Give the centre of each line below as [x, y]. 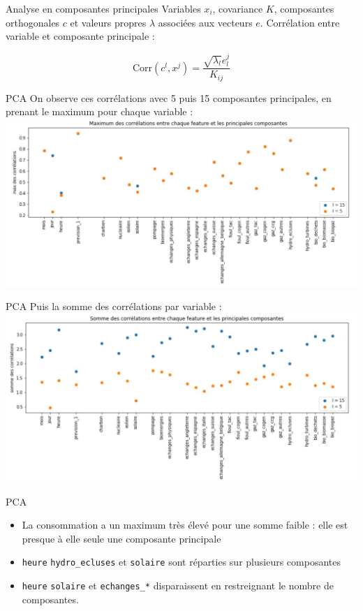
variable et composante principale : [80, 36]
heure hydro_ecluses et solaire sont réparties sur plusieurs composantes [181, 562]
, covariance [238, 8]
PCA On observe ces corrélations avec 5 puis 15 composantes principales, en [169, 97]
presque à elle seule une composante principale [121, 538]
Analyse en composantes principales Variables [103, 8]
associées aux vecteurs [205, 22]
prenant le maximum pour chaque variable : [99, 111]
